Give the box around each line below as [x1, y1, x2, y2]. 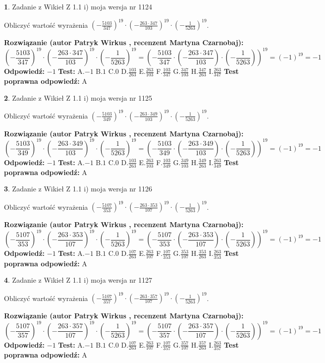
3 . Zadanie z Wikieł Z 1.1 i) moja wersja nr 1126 [4, 183, 153, 194]
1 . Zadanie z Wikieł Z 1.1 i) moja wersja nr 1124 [4, 1, 153, 11]
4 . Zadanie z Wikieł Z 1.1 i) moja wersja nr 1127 [4, 275, 153, 285]
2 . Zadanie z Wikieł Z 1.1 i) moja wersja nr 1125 [4, 92, 153, 103]
